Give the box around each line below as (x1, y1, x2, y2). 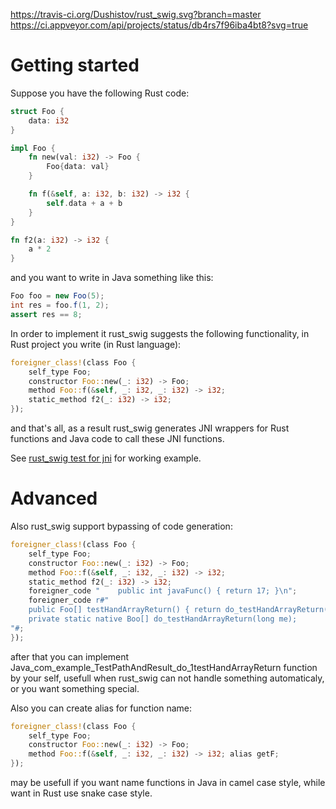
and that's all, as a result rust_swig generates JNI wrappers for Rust (10, 422, 290, 434)
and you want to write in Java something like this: (10, 272, 214, 284)
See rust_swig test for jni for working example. (10, 452, 202, 464)
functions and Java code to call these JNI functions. (10, 433, 225, 445)
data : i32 (28, 115, 70, 126)
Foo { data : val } (46, 162, 110, 172)
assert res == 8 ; (10, 309, 83, 319)
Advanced (10, 487, 98, 510)
